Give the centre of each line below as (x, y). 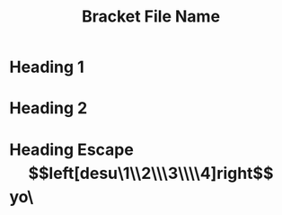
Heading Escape (72, 149)
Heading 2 (48, 108)
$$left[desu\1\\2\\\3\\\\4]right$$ (151, 173)
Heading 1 (47, 67)
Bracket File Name (151, 17)
